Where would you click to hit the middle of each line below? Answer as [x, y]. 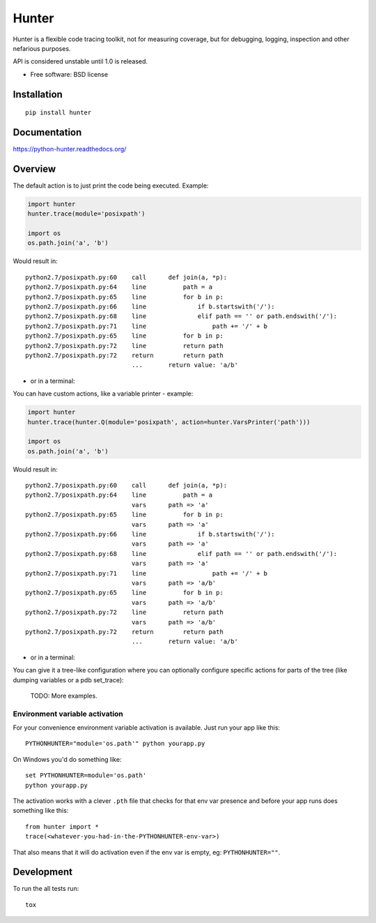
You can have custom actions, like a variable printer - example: [103, 393]
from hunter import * [62, 826]
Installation [38, 94]
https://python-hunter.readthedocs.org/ [70, 149]
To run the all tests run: [46, 889]
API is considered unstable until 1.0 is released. [80, 61]
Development [43, 872]
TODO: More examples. [64, 696]
